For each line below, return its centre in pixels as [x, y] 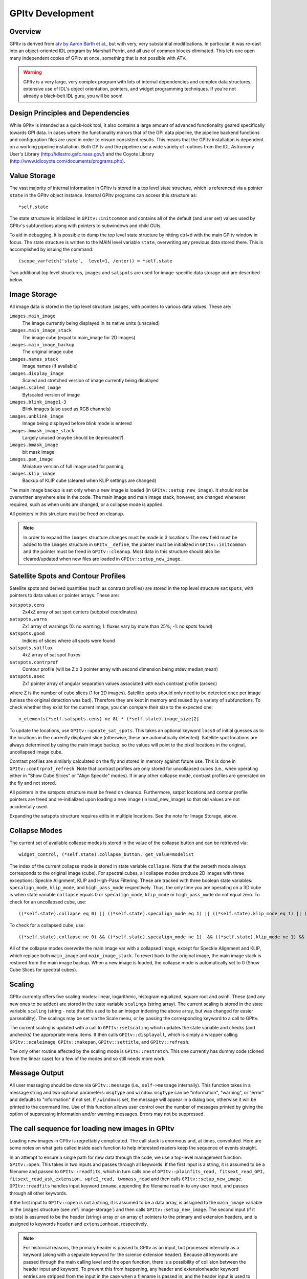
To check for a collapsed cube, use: [47, 925]
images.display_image [37, 373]
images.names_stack [34, 359]
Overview [25, 31]
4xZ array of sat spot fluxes [51, 655]
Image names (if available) [50, 366]
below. [16, 280]
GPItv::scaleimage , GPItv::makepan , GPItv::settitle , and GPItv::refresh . [100, 1042]
